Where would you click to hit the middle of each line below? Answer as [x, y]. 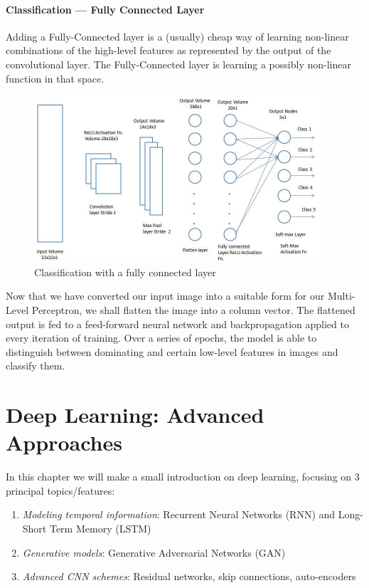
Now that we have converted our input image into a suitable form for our [165, 296]
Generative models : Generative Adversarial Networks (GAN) [154, 552]
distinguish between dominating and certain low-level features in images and [172, 351]
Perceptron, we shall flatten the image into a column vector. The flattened [193, 309]
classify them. [36, 366]
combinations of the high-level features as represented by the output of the [169, 50]
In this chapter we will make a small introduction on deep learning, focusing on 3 [183, 477]
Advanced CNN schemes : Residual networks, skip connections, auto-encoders [189, 576]
